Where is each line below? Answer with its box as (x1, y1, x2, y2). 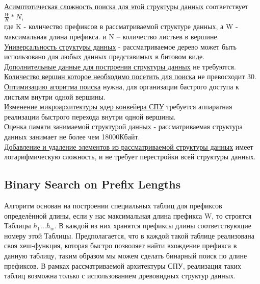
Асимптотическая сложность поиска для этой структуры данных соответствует (4, 1, 248, 11)
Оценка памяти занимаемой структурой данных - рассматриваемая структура (4, 121, 243, 132)
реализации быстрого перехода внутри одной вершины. (4, 111, 176, 122)
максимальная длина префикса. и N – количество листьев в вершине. (4, 31, 219, 42)
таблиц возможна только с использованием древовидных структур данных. (4, 270, 236, 281)
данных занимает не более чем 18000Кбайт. (4, 131, 140, 141)
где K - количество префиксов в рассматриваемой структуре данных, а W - (4, 21, 238, 32)
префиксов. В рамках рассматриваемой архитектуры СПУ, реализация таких (4, 260, 242, 271)
